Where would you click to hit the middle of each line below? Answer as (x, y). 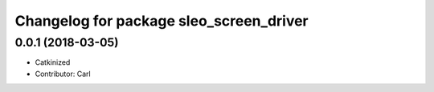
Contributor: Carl (63, 74)
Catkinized (53, 62)
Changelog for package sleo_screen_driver (162, 21)
